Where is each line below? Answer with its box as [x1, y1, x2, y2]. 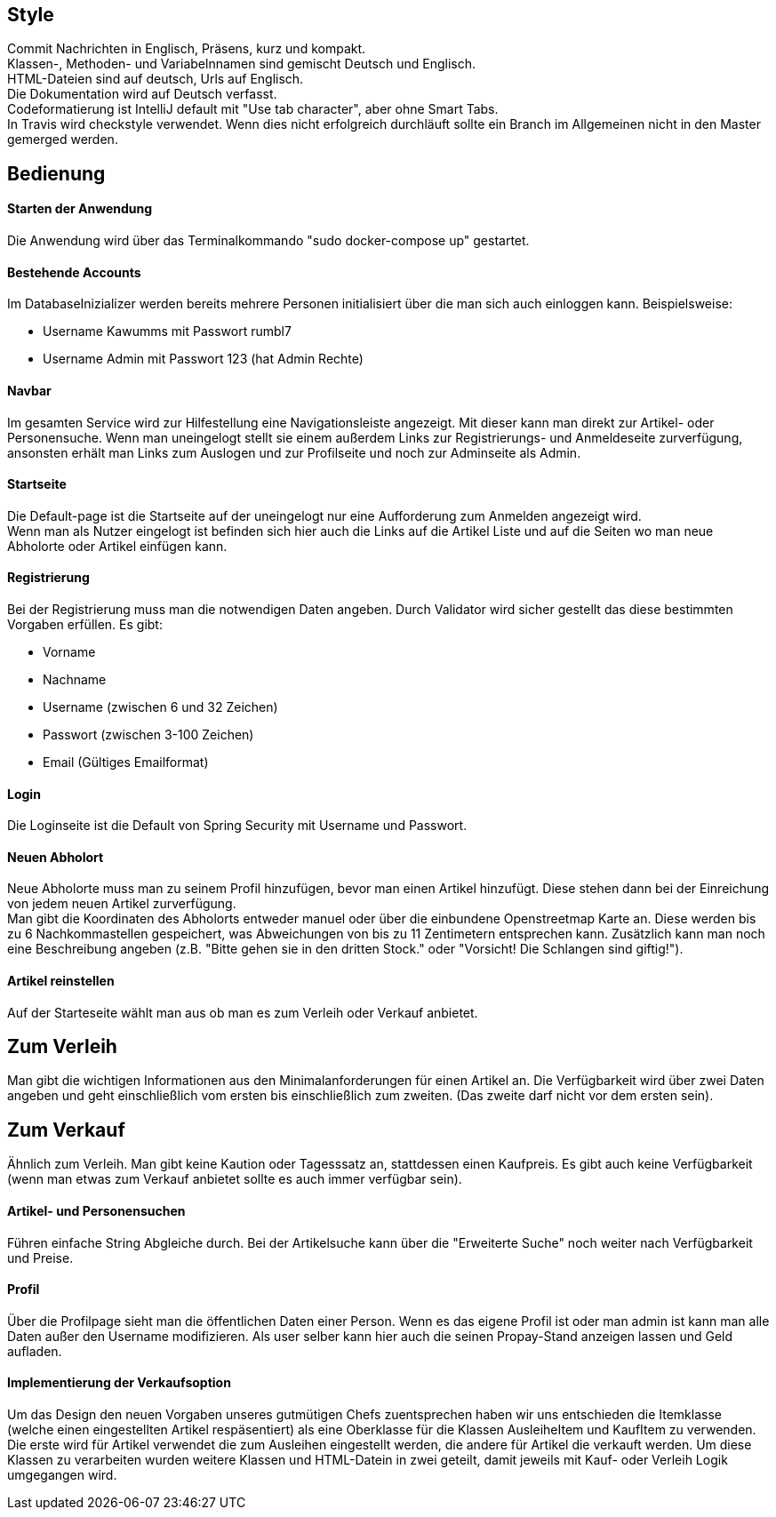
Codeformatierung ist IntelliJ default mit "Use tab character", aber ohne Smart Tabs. [7, 101, 499, 117]
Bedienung [7, 162, 106, 185]
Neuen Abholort [7, 849, 104, 865]
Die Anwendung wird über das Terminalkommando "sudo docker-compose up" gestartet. [7, 233, 530, 249]
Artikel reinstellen [7, 972, 115, 988]
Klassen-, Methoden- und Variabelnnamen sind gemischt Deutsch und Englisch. [7, 56, 476, 72]
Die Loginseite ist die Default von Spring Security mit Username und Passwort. [7, 818, 468, 834]
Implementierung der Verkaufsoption [7, 1375, 231, 1391]
